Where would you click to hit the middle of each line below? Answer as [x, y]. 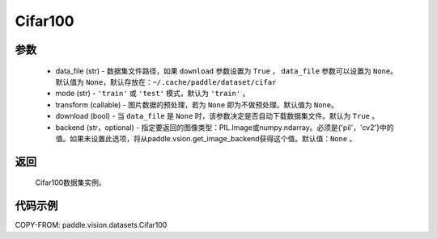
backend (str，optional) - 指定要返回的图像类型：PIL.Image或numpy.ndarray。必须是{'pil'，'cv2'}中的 [225, 127]
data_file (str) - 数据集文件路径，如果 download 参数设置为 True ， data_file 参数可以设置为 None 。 [227, 71]
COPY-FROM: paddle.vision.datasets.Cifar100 [91, 225]
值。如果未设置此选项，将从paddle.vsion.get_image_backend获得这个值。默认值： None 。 [206, 138]
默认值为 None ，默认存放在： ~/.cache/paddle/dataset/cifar [166, 82]
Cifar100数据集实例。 [71, 182]
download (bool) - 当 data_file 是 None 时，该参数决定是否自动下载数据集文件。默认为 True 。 [217, 116]
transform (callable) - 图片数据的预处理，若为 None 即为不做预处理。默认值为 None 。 [197, 104]
